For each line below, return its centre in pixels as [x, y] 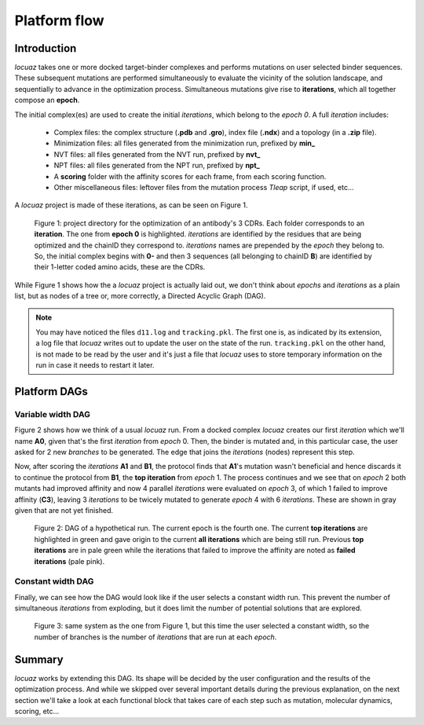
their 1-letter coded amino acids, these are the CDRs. [120, 267]
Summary [39, 659]
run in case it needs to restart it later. [95, 365]
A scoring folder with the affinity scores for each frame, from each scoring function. [190, 176]
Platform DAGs [51, 392]
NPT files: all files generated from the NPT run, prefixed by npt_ [157, 166]
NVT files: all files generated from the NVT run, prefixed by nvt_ [157, 154]
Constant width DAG [54, 581]
